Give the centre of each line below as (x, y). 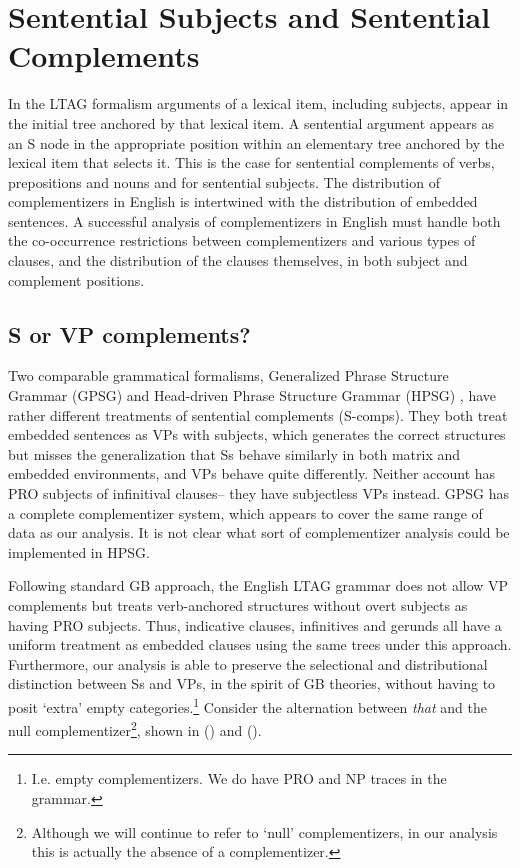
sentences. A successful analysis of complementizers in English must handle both (254, 220)
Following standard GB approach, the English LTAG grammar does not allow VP (258, 585)
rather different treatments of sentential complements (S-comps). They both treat (258, 414)
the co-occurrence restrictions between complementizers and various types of (242, 240)
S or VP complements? (129, 333)
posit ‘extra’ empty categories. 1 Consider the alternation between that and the (248, 705)
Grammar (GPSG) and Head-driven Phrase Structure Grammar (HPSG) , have (252, 395)
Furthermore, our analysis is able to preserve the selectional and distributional (248, 663)
